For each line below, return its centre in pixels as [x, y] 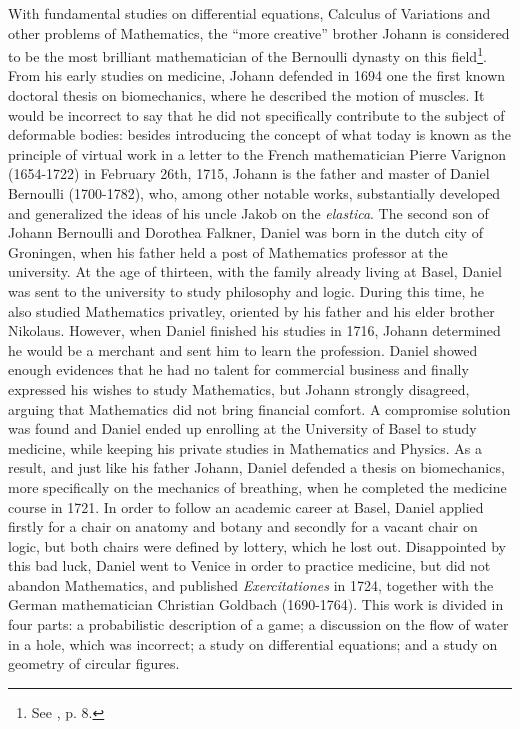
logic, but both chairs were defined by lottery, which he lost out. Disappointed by [257, 545]
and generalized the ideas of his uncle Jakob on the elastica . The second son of [248, 212]
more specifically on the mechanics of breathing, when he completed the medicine [257, 486]
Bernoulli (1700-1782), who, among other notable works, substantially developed [254, 193]
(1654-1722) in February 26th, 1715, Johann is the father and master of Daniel [249, 173]
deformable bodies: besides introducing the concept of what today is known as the [259, 134]
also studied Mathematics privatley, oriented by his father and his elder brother [251, 310]
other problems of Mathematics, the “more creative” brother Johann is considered [259, 32]
